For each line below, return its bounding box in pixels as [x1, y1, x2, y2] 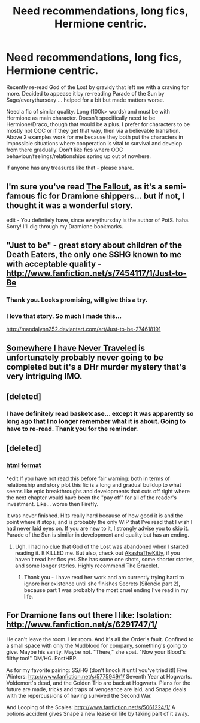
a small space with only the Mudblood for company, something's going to [6, 642, 187, 649]
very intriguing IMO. [6, 371, 83, 381]
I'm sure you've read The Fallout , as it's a [6, 182, 163, 192]
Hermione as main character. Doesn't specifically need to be [6, 114, 156, 121]
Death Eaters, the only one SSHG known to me [6, 249, 182, 260]
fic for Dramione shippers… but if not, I [37, 191, 184, 201]
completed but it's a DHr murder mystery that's [6, 362, 187, 372]
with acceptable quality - [6, 259, 102, 269]
